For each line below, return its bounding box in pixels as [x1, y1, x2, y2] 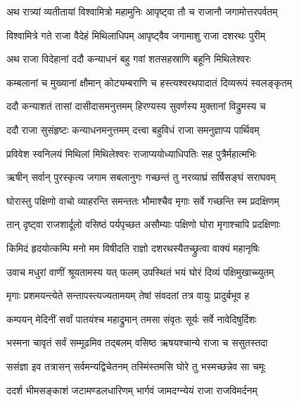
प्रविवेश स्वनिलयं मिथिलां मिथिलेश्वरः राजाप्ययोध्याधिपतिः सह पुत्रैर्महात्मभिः [6, 146, 257, 161]
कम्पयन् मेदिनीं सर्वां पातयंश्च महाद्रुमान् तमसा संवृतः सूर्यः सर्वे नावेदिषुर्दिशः [6, 311, 257, 326]
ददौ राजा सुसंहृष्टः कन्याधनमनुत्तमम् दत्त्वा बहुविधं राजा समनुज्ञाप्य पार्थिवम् [6, 122, 260, 137]
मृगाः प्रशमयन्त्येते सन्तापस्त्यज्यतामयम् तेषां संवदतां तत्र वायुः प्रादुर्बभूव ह [6, 288, 250, 303]
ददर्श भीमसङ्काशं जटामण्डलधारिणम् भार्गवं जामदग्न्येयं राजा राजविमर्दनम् [6, 382, 257, 397]
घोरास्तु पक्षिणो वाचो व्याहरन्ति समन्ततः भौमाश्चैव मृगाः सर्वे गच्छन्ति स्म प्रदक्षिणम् [6, 193, 279, 208]
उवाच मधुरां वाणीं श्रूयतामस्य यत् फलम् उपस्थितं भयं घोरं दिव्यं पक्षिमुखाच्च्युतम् [6, 264, 274, 279]
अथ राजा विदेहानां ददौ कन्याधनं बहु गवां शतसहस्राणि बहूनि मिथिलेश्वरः [6, 51, 251, 66]
